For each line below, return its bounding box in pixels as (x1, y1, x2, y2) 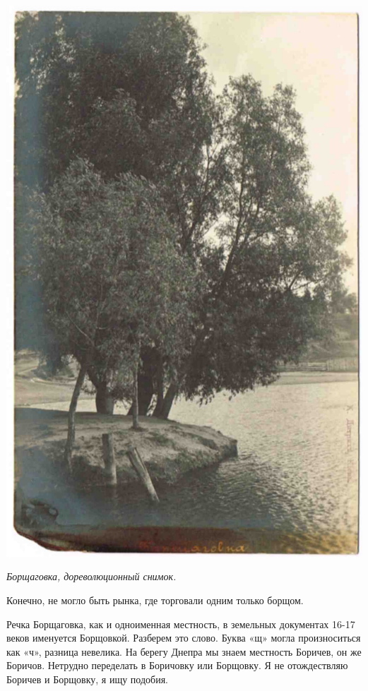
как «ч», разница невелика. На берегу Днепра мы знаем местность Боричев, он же (6, 644, 362, 659)
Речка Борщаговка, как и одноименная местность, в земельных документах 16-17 (6, 616, 355, 631)
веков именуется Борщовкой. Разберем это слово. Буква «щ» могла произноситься (6, 630, 361, 645)
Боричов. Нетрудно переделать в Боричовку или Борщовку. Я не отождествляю (6, 658, 348, 673)
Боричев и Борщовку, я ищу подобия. (6, 671, 168, 686)
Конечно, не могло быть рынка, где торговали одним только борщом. (6, 592, 304, 607)
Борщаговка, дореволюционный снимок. (6, 569, 177, 584)
